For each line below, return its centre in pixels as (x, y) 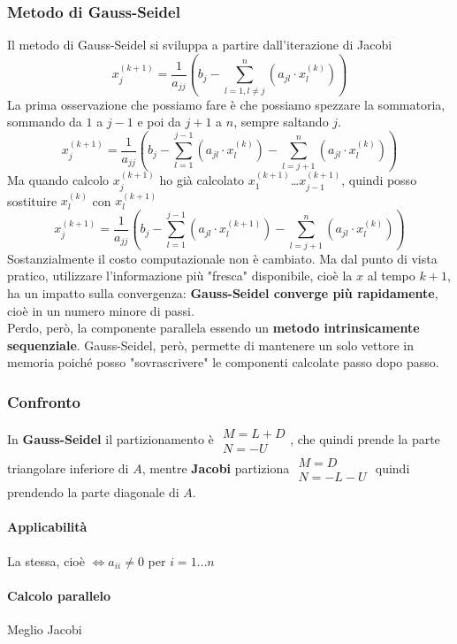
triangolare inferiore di (68, 468)
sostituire (32, 200)
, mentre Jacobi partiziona (216, 468)
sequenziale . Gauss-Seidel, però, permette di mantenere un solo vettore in (210, 345)
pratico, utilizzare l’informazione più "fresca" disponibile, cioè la (180, 276)
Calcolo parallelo (59, 595)
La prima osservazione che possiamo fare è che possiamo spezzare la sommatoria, (226, 104)
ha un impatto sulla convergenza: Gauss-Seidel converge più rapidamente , (223, 292)
